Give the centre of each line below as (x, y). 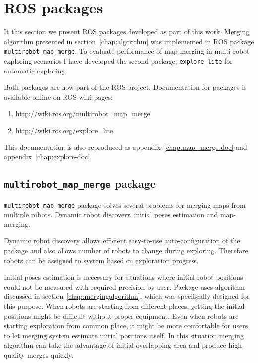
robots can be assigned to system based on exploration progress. (101, 260)
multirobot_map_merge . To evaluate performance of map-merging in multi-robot (127, 51)
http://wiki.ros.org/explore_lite (64, 130)
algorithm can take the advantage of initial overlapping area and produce (115, 345)
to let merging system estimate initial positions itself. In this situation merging (124, 335)
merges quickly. (51, 354)
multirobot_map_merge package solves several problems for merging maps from (125, 204)
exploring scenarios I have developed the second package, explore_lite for (118, 60)
